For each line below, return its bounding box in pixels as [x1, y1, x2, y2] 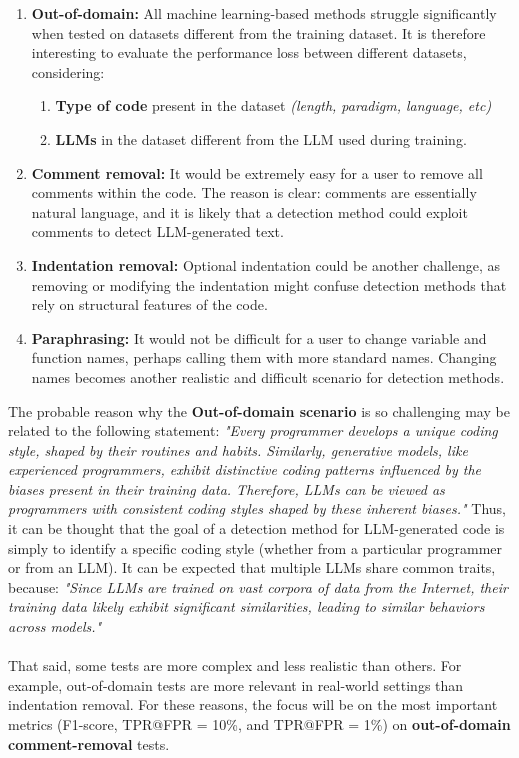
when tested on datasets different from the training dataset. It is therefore [31, 22, 486, 43]
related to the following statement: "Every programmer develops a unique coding [8, 420, 498, 441]
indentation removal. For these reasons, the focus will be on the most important [8, 694, 498, 715]
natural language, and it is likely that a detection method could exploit [31, 201, 468, 222]
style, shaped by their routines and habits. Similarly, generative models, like [8, 439, 468, 460]
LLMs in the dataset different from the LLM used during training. [55, 128, 467, 149]
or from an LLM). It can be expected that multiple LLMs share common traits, [8, 557, 496, 578]
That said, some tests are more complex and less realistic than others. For [8, 655, 462, 676]
